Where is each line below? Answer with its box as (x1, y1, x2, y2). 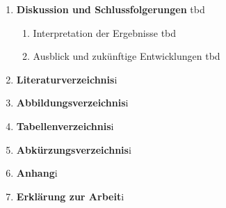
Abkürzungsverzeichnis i (16, 142, 131, 157)
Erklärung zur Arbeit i (16, 189, 124, 203)
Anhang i (16, 166, 58, 180)
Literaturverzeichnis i (16, 72, 118, 86)
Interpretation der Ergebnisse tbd (33, 25, 177, 40)
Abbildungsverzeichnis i (16, 95, 129, 110)
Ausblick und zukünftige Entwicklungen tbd (33, 49, 220, 63)
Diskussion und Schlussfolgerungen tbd (16, 2, 205, 16)
